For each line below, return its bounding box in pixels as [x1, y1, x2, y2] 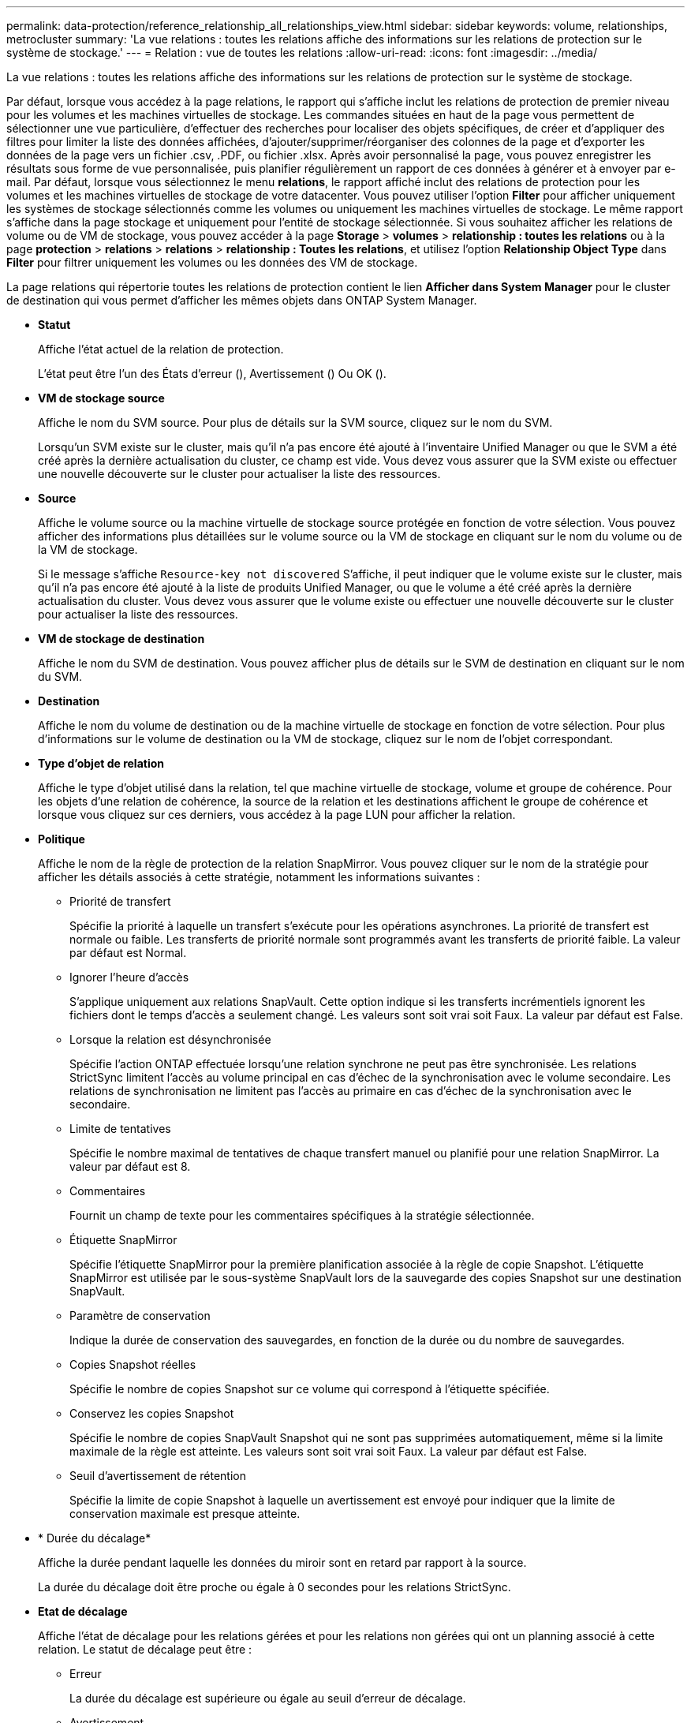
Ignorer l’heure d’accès [69, 970, 189, 984]
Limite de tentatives [69, 1122, 171, 1135]
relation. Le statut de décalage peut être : [38, 1643, 252, 1656]
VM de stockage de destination [38, 632, 205, 645]
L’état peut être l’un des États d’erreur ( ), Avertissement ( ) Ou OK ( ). [38, 367, 387, 380]
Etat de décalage [38, 1605, 128, 1618]
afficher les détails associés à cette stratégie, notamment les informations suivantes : [38, 870, 480, 884]
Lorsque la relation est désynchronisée [69, 1033, 271, 1046]
